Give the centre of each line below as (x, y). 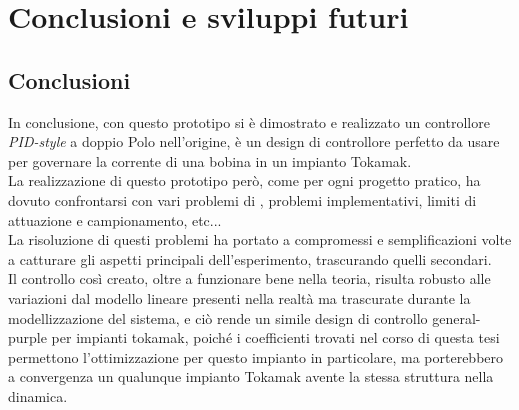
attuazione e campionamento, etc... (115, 219)
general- (456, 317)
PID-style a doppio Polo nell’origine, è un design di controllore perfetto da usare (254, 141)
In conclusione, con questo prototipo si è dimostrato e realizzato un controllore (249, 121)
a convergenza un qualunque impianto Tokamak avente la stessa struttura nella (251, 376)
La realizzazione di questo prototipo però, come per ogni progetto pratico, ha (244, 180)
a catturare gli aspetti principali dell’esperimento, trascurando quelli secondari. (250, 258)
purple (27, 337)
